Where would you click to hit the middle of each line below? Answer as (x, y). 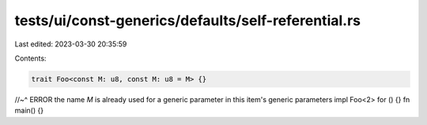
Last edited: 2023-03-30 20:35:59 (71, 44)
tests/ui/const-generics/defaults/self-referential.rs (188, 20)
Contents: (30, 58)
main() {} (29, 111)
